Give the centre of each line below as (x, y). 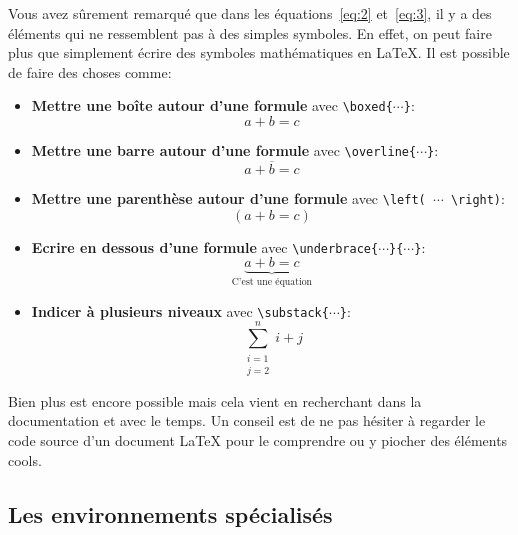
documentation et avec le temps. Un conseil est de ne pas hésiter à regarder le (247, 420)
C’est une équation (272, 282)
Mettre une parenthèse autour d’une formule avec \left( (228, 197)
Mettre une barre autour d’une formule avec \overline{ (224, 150)
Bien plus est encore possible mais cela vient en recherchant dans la (215, 400)
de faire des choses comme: (90, 71)
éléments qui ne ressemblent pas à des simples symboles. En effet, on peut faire (250, 32)
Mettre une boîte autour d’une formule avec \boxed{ (212, 105)
